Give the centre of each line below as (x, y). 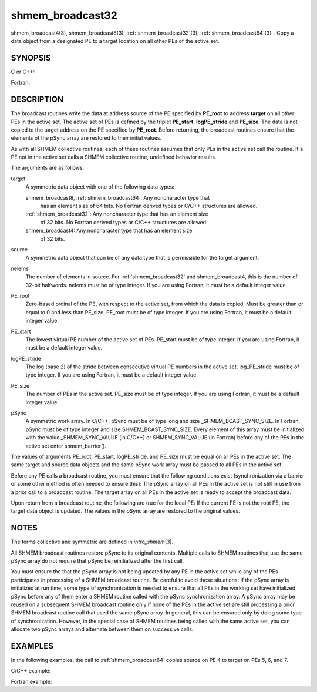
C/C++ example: (31, 671)
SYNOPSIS (31, 58)
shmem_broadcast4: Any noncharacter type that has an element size (109, 231)
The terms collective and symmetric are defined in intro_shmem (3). (92, 542)
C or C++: (23, 72)
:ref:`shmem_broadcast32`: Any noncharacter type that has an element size (117, 214)
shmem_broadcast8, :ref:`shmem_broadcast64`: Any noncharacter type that (118, 197)
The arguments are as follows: (48, 168)
